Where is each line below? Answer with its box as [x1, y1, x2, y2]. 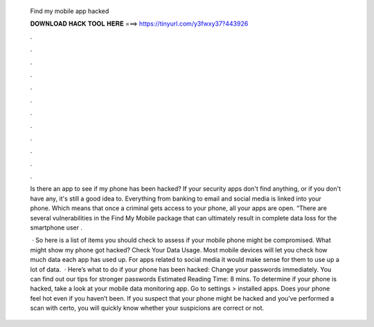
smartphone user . [30, 223, 83, 232]
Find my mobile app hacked [30, 7, 109, 15]
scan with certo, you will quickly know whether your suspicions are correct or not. [30, 304, 265, 312]
